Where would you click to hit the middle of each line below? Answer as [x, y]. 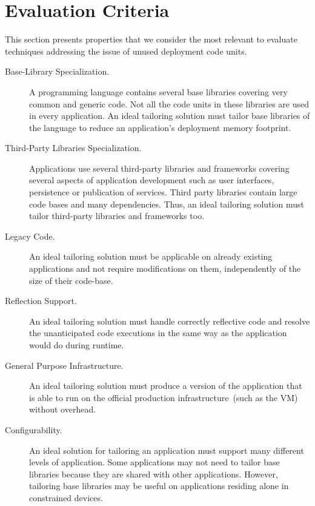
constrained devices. [66, 497]
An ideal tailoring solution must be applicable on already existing [151, 256]
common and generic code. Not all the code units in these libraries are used [169, 103]
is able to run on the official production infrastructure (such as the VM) [164, 397]
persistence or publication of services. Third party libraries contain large [163, 192]
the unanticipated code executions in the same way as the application [158, 333]
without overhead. [63, 409]
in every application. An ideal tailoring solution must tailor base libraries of [170, 116]
